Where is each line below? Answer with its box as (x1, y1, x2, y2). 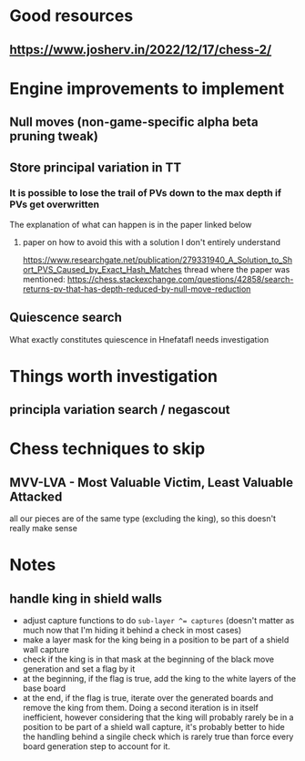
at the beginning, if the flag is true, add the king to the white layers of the (22, 674, 297, 684)
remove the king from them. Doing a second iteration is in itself (22, 703, 259, 714)
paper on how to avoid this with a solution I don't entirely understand (22, 236, 280, 247)
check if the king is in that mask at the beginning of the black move (22, 653, 275, 665)
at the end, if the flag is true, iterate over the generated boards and (22, 693, 274, 704)
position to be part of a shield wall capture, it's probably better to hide (22, 722, 285, 733)
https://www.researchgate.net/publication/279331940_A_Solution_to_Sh (22, 254, 293, 265)
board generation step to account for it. (22, 741, 171, 752)
